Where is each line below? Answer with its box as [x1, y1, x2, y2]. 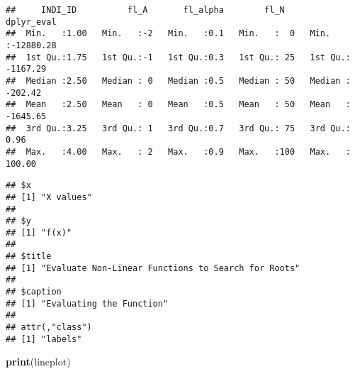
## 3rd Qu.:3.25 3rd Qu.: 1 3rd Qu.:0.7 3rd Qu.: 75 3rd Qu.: [6, 123, 351, 133]
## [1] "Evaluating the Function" [6, 298, 169, 309]
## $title [6, 251, 52, 262]
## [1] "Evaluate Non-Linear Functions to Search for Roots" [6, 263, 300, 273]
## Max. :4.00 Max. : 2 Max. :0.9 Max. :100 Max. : [6, 146, 351, 157]
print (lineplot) [6, 354, 71, 369]
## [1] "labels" [6, 334, 82, 344]
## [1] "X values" [6, 192, 92, 202]
